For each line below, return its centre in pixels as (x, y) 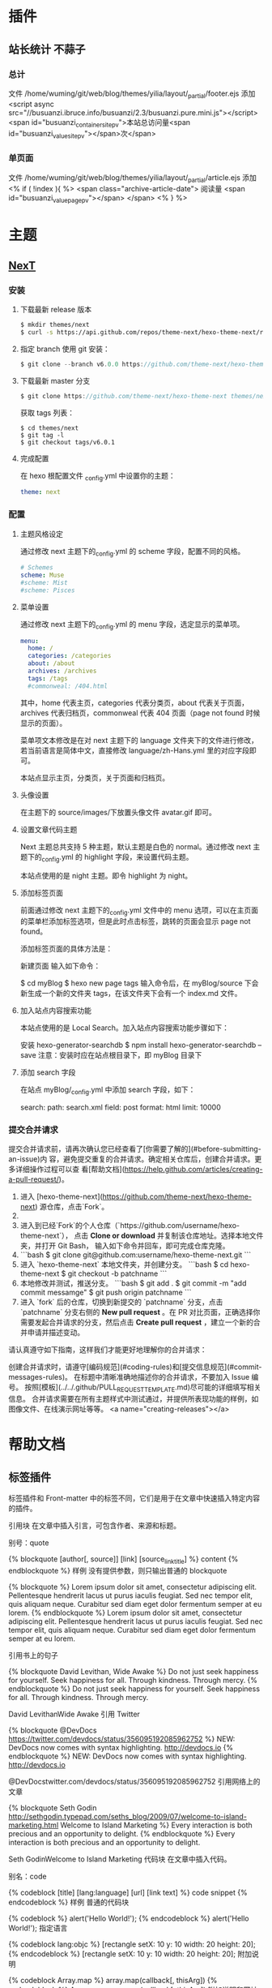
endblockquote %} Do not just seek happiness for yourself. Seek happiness (134, 1689)
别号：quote (29, 1543)
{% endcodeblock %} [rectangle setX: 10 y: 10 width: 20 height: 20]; (122, 1954)
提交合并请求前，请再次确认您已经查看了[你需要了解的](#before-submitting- (135, 1149)
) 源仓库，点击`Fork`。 (72, 1207)
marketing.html (34, 1825)
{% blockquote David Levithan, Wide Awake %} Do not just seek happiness (134, 1671)
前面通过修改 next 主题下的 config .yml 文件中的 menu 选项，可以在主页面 (139, 911)
